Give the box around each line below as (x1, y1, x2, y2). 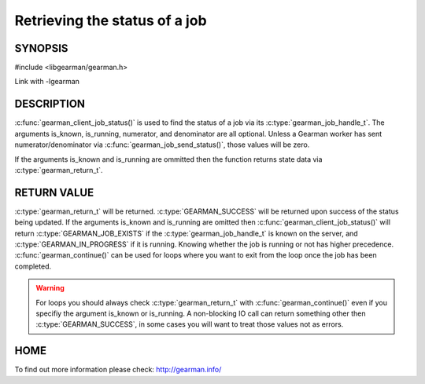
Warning (35, 283, 65, 293)
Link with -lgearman (14, 77, 80, 86)
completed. (14, 261, 51, 271)
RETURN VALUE (14, 185, 94, 199)
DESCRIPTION (14, 97, 86, 111)
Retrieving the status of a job (14, 12, 208, 29)
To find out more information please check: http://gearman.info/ (14, 365, 222, 375)
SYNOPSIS (14, 42, 68, 55)
